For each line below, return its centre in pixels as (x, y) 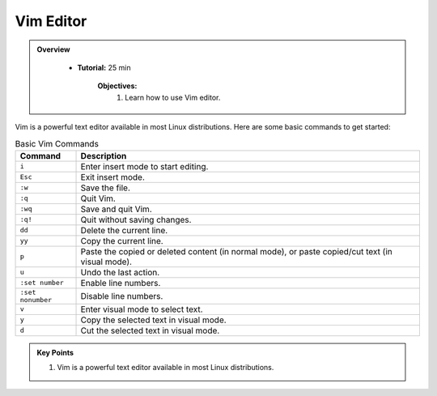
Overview (53, 49)
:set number (42, 283)
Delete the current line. (124, 230)
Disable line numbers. (122, 296)
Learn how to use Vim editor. (173, 97)
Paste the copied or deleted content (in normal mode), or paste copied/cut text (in (236, 251)
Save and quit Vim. (117, 209)
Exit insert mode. (112, 177)
